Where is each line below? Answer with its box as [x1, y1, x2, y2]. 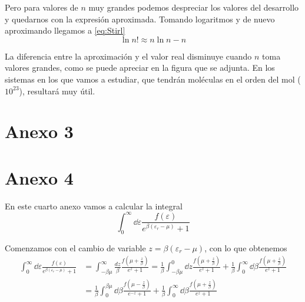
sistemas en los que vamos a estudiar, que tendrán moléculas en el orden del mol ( [5, 73, 301, 85]
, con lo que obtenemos [204, 241, 287, 254]
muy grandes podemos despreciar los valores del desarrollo [88, 1, 299, 13]
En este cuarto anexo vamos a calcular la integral [5, 199, 183, 212]
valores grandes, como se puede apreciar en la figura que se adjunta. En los [5, 61, 275, 74]
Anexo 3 [5, 119, 74, 143]
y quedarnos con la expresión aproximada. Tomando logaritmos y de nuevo [5, 12, 275, 25]
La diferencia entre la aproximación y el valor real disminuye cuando [5, 50, 252, 62]
